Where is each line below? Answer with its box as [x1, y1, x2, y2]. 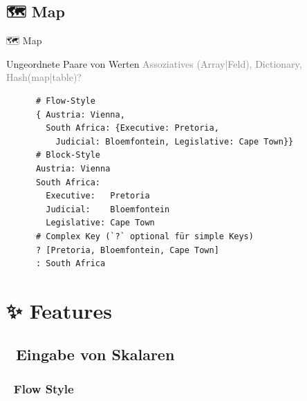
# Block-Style [35, 150, 101, 160]
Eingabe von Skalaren [15, 344, 175, 365]
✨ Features [6, 296, 112, 324]
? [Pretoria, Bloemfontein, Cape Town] [35, 245, 219, 255]
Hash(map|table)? [6, 70, 82, 84]
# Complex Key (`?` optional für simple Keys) [35, 231, 254, 241]
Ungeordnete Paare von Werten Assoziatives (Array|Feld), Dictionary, [6, 56, 302, 71]
